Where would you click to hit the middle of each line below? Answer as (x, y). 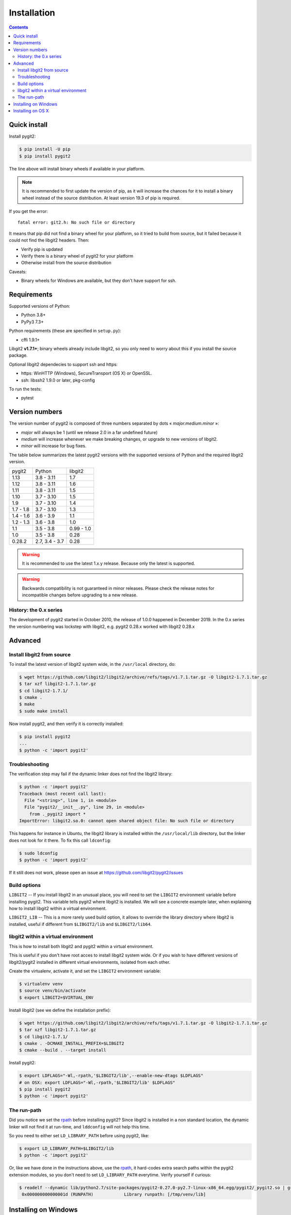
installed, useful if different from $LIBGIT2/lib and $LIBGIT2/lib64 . (81, 924)
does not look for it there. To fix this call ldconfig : (60, 840)
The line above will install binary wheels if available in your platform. (77, 169)
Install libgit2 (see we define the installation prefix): (60, 1010)
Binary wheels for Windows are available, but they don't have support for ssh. (99, 281)
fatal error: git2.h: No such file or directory (76, 223)
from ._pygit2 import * (57, 814)
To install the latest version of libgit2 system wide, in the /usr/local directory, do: (92, 664)
